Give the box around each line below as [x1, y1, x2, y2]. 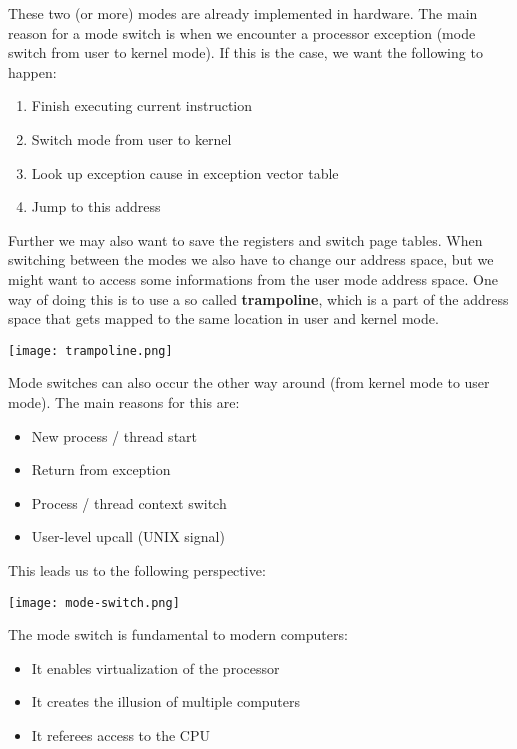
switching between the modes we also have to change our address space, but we [8, 249, 494, 270]
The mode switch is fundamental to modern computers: [8, 624, 348, 645]
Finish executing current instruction [31, 95, 253, 116]
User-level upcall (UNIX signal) [31, 526, 225, 547]
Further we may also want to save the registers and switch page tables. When [8, 229, 483, 250]
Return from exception [31, 459, 171, 480]
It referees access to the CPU [31, 724, 210, 745]
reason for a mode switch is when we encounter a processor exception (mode [8, 22, 476, 43]
